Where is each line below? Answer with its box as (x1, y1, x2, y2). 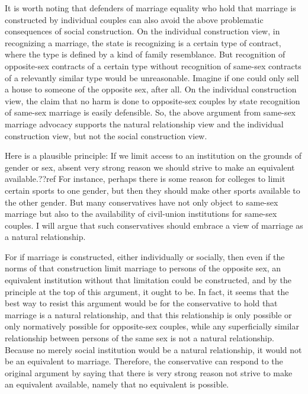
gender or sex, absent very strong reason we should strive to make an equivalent (5, 161, 295, 173)
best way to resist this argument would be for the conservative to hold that (5, 297, 278, 309)
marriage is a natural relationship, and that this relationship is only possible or (5, 308, 292, 321)
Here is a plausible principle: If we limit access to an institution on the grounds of (5, 149, 302, 162)
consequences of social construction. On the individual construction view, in (5, 25, 280, 37)
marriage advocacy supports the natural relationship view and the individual (5, 117, 284, 130)
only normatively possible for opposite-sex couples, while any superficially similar (5, 320, 299, 332)
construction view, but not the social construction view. (5, 129, 207, 142)
